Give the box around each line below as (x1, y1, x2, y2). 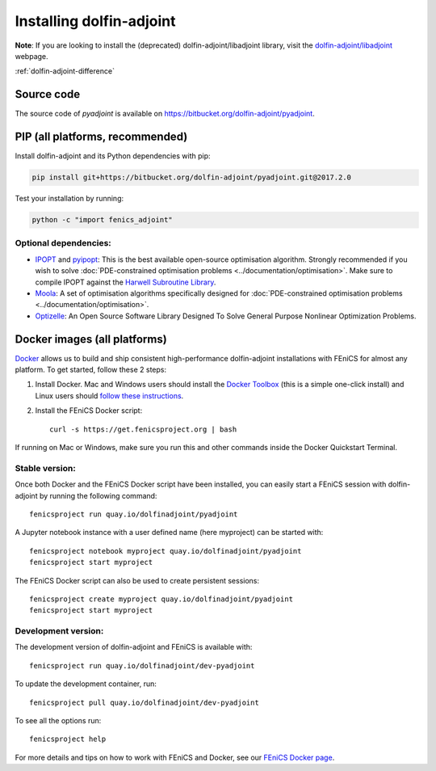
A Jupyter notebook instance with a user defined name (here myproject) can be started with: (15, 528, 324, 537)
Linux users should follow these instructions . (35, 390, 184, 400)
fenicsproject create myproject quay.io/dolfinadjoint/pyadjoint (29, 594, 294, 604)
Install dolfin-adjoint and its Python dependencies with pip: (15, 151, 211, 161)
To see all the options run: (15, 716, 102, 725)
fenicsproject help (29, 735, 107, 744)
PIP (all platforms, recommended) (15, 130, 188, 144)
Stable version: (15, 462, 76, 474)
